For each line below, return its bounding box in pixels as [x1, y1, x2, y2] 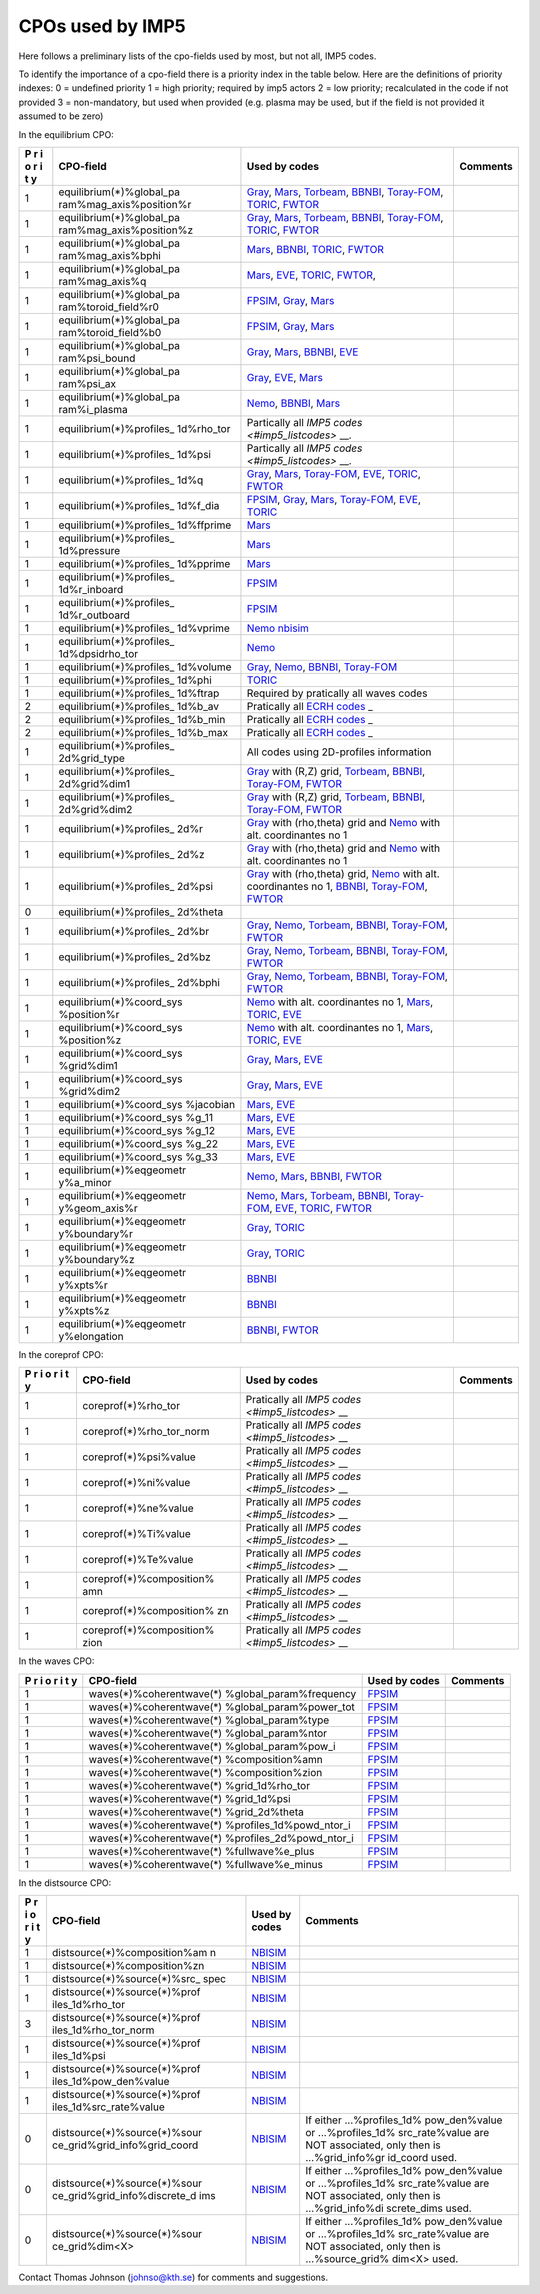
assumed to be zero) [18, 110, 104, 122]
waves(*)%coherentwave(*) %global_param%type [88, 1713, 330, 1727]
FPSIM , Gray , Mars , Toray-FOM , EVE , [246, 492, 422, 506]
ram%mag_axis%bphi [58, 248, 162, 262]
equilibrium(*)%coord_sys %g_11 [58, 1110, 214, 1124]
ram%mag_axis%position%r [58, 197, 192, 211]
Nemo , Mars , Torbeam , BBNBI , [246, 1188, 391, 1202]
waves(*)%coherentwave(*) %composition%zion [88, 1765, 323, 1779]
